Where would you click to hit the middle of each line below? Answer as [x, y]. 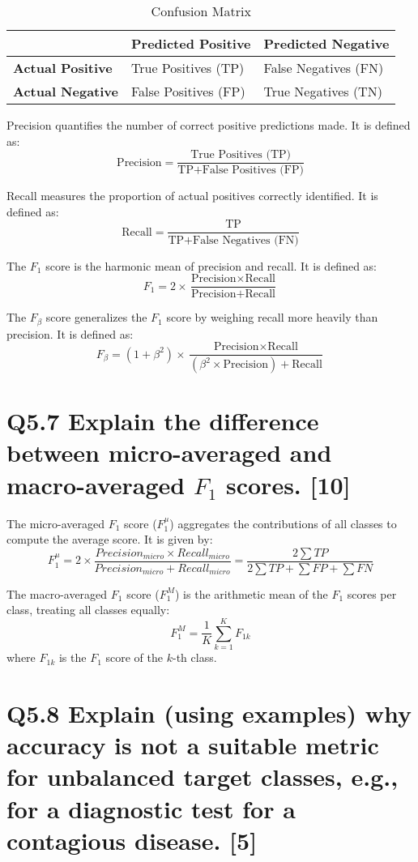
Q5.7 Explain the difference [163, 421]
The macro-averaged [57, 593]
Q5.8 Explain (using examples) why [209, 713]
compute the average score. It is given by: [110, 539]
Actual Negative [66, 91]
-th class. [194, 657]
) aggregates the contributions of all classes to [283, 523]
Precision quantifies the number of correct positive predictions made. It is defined [209, 125]
